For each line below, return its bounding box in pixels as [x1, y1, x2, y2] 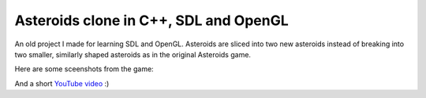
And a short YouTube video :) [14, 78, 110, 88]
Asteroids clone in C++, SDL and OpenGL [14, 12, 290, 29]
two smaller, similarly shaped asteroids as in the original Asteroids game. [14, 49, 252, 59]
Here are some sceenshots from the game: [14, 64, 154, 74]
